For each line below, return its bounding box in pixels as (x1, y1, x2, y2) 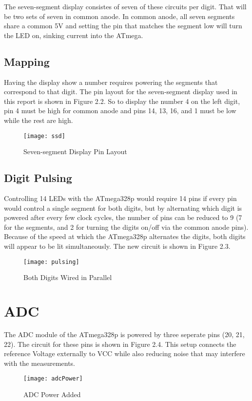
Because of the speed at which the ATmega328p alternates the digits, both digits (4, 231, 246, 241)
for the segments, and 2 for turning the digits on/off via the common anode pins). (4, 221, 249, 232)
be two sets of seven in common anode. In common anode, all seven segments (4, 11, 235, 21)
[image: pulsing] (23, 258, 79, 265)
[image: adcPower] (23, 375, 83, 382)
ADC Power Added (23, 389, 81, 399)
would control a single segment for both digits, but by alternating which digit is (4, 202, 242, 213)
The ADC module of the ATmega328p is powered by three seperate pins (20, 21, (4, 329, 245, 339)
